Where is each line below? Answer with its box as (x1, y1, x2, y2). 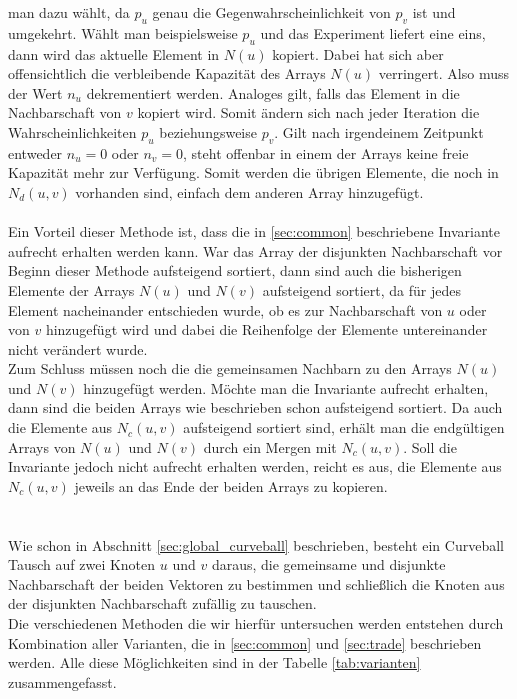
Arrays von (8, 436, 76, 457)
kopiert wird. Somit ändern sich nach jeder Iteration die (137, 102, 480, 123)
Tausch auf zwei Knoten (8, 554, 156, 575)
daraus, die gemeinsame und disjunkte (211, 554, 446, 575)
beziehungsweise (159, 121, 257, 142)
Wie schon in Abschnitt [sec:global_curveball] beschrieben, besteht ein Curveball (8, 534, 504, 555)
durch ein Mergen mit (203, 436, 337, 457)
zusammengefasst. (8, 671, 117, 692)
